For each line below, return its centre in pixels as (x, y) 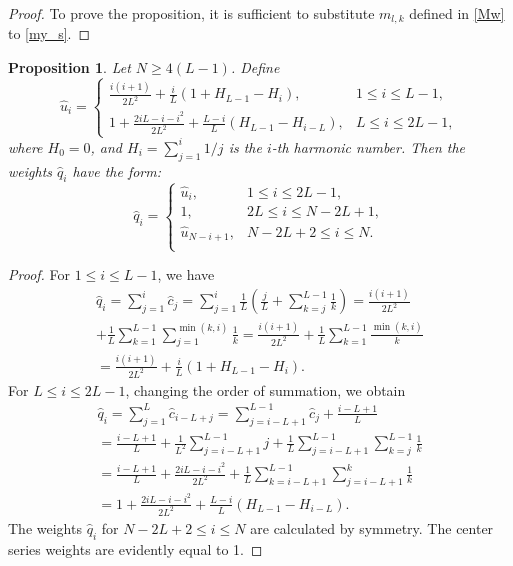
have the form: (117, 170)
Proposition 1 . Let (69, 67)
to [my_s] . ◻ (49, 33)
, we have (186, 274)
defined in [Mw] (457, 13)
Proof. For (39, 274)
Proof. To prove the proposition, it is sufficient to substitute (191, 13)
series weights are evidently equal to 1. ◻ (135, 548)
